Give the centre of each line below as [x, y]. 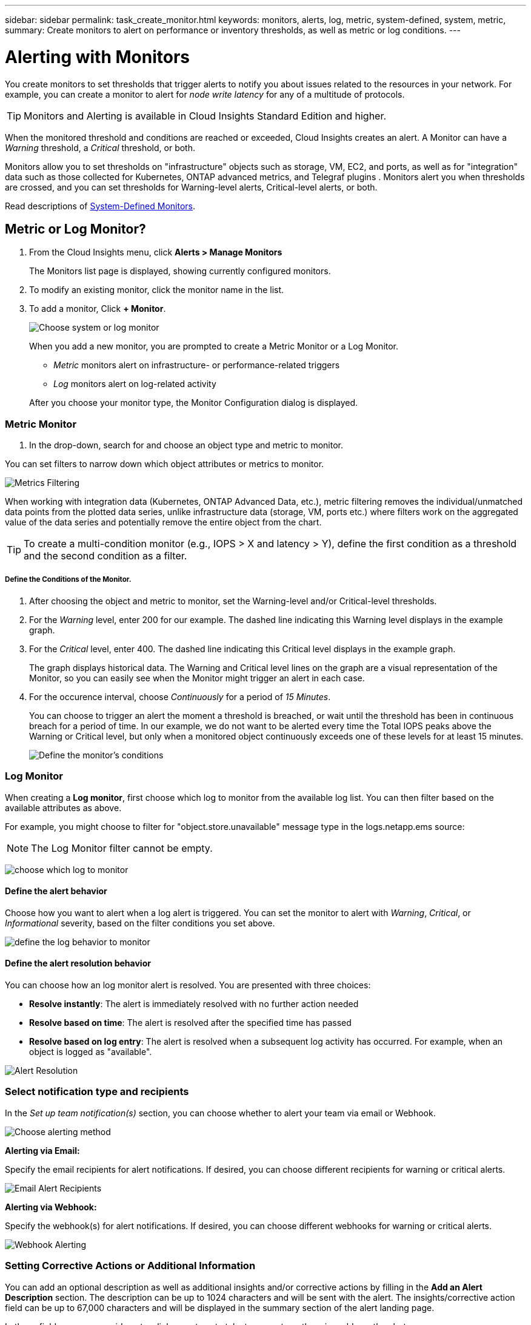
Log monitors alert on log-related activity [135, 384]
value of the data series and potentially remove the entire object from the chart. [163, 522]
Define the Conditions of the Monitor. [68, 580]
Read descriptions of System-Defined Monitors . [100, 206]
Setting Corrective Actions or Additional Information [130, 1266]
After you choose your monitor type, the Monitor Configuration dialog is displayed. [194, 403]
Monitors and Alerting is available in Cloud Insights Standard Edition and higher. [205, 116]
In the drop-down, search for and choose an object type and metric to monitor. [186, 445]
